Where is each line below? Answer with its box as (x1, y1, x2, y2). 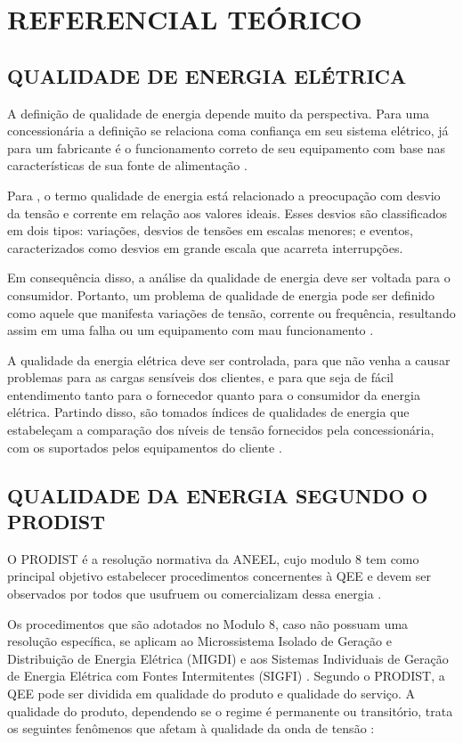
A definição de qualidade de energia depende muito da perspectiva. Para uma (7, 103, 430, 122)
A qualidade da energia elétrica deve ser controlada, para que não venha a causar (7, 350, 451, 369)
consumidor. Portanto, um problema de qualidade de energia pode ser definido (7, 285, 435, 304)
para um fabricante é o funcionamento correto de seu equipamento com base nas (7, 138, 445, 157)
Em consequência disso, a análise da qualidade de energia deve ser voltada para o (7, 268, 451, 287)
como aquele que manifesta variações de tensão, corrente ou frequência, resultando (7, 303, 456, 322)
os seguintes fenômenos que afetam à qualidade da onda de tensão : (7, 719, 375, 738)
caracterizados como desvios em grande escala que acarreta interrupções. (7, 238, 403, 257)
